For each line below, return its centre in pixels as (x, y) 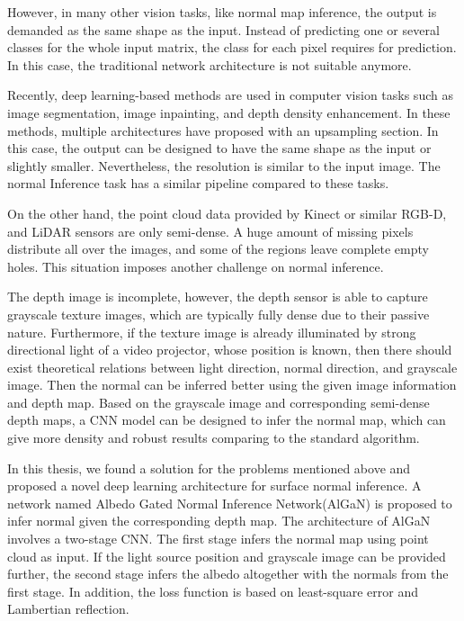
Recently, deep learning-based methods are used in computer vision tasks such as (230, 95)
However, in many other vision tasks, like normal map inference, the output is (222, 12)
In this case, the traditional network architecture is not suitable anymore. (210, 64)
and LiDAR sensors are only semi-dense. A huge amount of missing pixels (210, 231)
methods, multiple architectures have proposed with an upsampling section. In (223, 130)
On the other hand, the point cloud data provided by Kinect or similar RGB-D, (227, 213)
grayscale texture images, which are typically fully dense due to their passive (219, 314)
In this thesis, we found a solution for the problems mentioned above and (209, 468)
